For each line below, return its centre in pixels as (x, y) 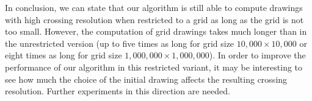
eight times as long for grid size (63, 55)
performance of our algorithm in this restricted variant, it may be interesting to (154, 67)
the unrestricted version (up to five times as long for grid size (120, 43)
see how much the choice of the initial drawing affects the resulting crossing (146, 79)
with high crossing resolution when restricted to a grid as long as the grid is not (154, 19)
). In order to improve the (257, 55)
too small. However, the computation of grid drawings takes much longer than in (156, 31)
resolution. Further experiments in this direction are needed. (118, 91)
